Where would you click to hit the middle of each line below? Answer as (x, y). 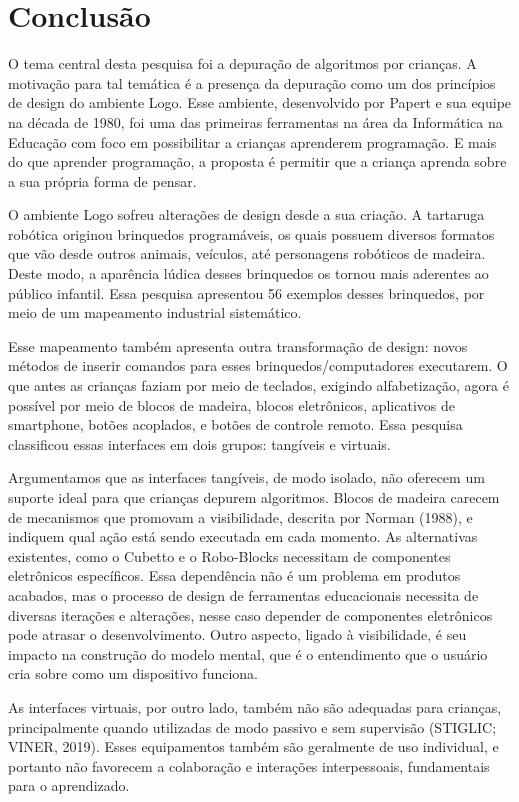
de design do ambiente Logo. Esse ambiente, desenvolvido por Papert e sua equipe (260, 102)
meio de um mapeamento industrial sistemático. (155, 312)
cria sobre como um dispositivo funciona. (133, 673)
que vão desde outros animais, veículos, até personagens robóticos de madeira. (247, 253)
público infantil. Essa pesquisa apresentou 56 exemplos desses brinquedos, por (246, 292)
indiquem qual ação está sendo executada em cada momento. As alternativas (243, 536)
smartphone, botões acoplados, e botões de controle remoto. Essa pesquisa (235, 424)
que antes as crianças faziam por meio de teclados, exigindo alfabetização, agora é (258, 385)
